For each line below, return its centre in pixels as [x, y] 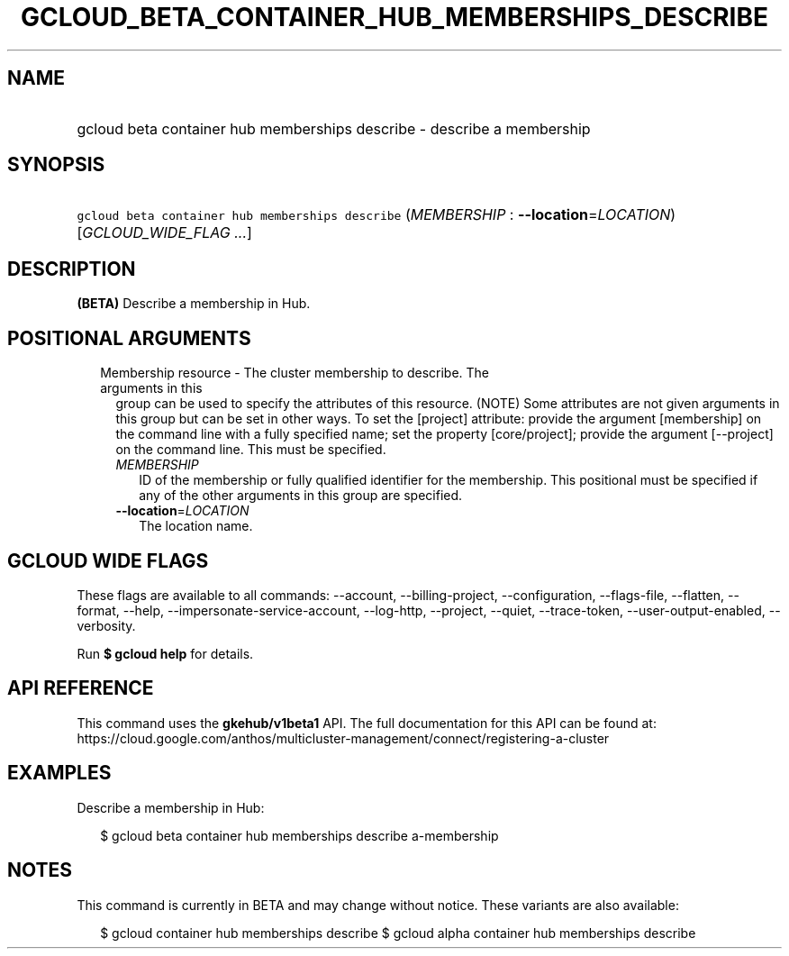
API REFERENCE [81, 688]
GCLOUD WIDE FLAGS [108, 560]
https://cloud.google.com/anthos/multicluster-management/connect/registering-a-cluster [343, 738]
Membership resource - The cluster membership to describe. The [295, 373]
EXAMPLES [59, 773]
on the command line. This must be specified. [251, 450]
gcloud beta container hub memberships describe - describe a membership [334, 128]
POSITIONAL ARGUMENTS [129, 338]
